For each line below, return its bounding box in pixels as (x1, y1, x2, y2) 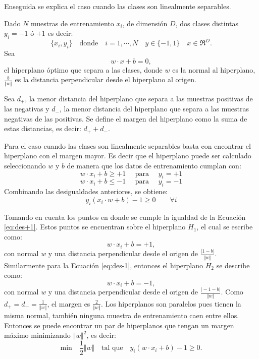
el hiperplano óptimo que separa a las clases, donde (4, 64, 163, 75)
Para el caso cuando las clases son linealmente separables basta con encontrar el (4, 140, 251, 151)
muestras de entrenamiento (31, 18, 114, 28)
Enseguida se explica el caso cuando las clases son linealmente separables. (4, 1, 231, 11)
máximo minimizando (4, 330, 71, 340)
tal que (101, 344, 123, 352)
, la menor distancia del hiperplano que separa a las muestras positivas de (25, 93, 253, 103)
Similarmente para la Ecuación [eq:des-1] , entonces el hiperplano (4, 260, 203, 270)
